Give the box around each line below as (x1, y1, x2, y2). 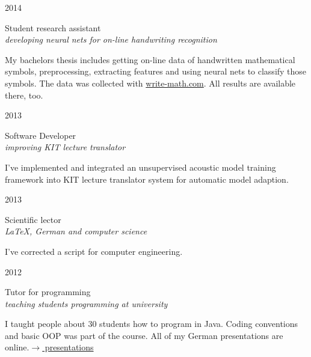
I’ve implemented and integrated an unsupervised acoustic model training (5, 160, 276, 173)
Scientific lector (5, 213, 61, 225)
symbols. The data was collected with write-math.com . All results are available (5, 76, 296, 89)
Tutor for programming (5, 285, 91, 298)
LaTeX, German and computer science (5, 225, 147, 237)
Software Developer (5, 129, 76, 141)
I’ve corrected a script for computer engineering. (5, 245, 183, 257)
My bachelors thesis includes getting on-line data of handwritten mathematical (5, 53, 295, 66)
